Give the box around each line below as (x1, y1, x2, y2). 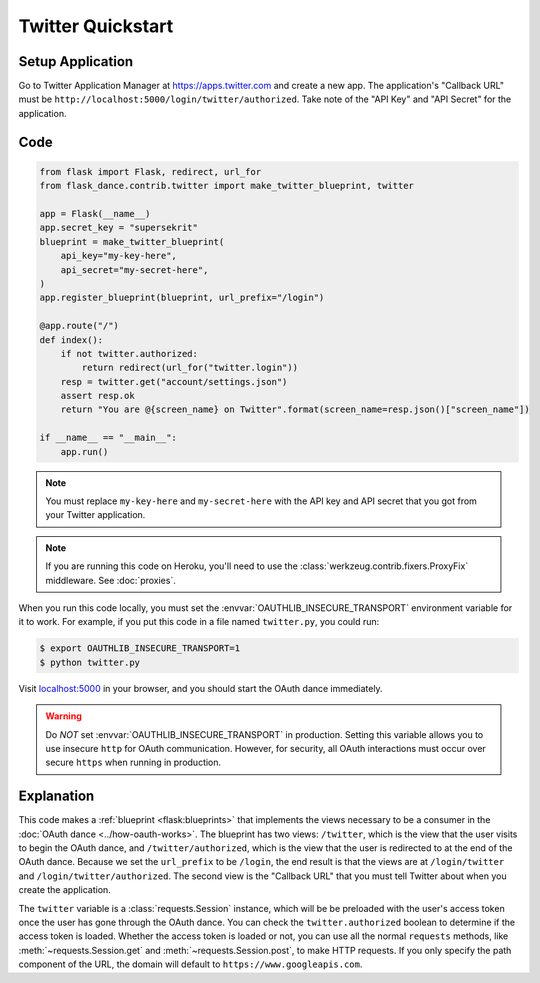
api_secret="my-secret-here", (60, 264, 209, 275)
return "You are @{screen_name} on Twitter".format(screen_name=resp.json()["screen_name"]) (60, 404, 530, 415)
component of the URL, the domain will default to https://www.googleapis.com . (18, 958, 363, 970)
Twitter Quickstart (18, 15, 174, 37)
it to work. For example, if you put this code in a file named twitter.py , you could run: (18, 616, 380, 628)
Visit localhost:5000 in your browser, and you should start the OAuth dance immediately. (18, 682, 384, 694)
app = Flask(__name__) (39, 208, 151, 220)
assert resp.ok (60, 390, 135, 402)
